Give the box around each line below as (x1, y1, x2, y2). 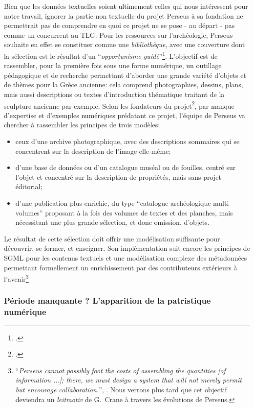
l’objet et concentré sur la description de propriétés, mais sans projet (15, 171, 221, 182)
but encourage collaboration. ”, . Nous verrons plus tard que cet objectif (15, 384, 227, 394)
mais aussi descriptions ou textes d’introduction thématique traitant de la (4, 89, 225, 99)
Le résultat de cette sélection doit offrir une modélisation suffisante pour (4, 233, 220, 243)
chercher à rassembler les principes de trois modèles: (4, 120, 160, 130)
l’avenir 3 (4, 272, 29, 284)
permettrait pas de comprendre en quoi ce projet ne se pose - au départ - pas (4, 20, 235, 30)
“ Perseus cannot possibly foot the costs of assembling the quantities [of (15, 365, 226, 375)
